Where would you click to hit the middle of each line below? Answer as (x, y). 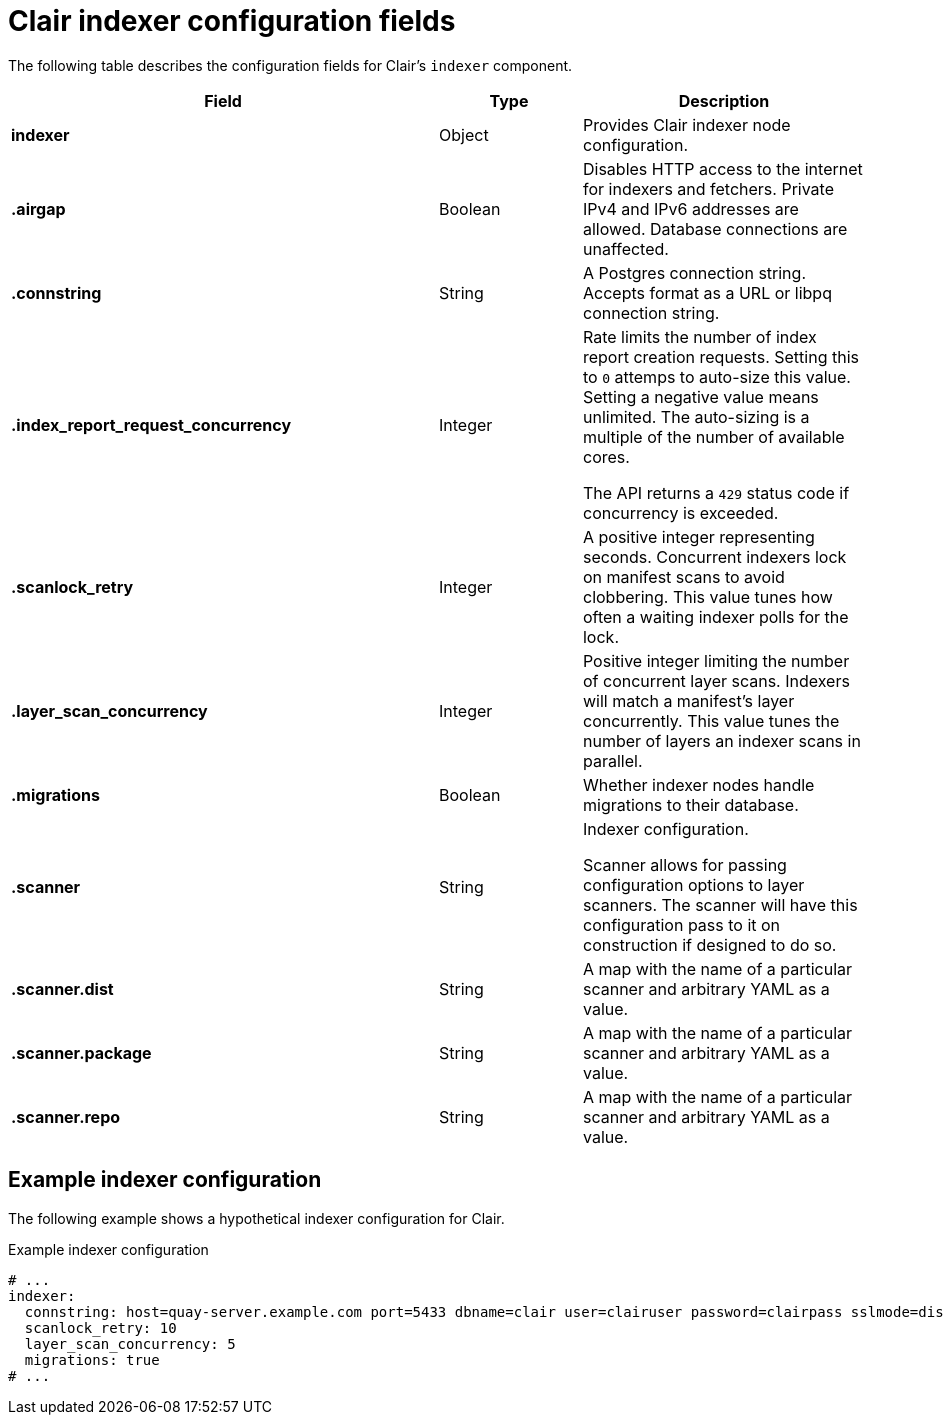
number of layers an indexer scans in (721, 740)
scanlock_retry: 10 (100, 1327)
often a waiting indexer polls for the (715, 616)
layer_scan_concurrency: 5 (130, 1343)
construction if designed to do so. (709, 944)
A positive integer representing (698, 536)
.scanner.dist (62, 988)
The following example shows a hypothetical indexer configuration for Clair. (256, 1218)
